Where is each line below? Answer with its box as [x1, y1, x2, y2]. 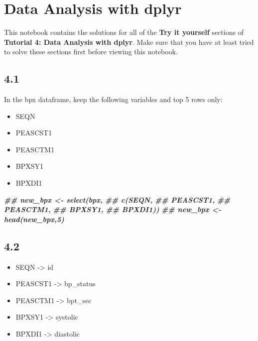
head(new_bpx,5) [4, 214, 64, 224]
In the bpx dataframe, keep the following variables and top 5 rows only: [4, 94, 223, 105]
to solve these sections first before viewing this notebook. [4, 46, 178, 57]
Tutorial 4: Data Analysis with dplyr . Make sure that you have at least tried [4, 36, 254, 47]
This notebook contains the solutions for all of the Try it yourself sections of [4, 27, 244, 37]
